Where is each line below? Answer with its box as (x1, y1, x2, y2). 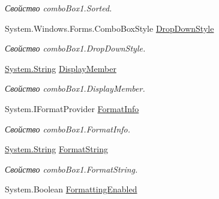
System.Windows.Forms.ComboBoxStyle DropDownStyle (5, 22, 214, 34)
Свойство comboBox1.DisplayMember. (5, 82, 145, 95)
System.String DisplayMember (5, 62, 116, 74)
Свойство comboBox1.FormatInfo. (5, 122, 131, 135)
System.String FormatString (5, 143, 108, 155)
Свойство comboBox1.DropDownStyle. (5, 42, 146, 55)
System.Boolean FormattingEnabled (5, 183, 137, 195)
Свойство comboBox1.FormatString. (5, 162, 138, 175)
